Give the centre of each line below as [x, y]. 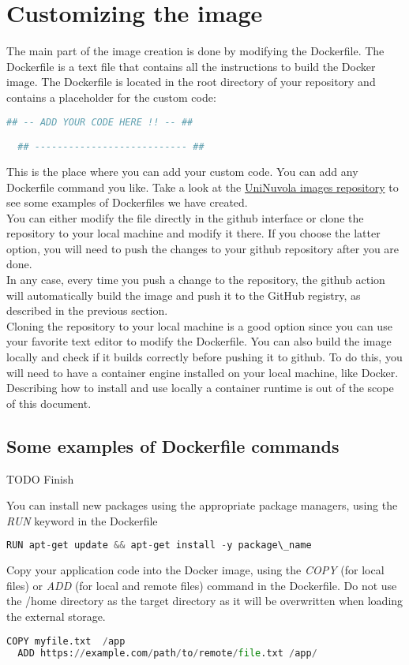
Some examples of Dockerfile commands [173, 445]
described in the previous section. [87, 310]
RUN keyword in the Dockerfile [82, 520]
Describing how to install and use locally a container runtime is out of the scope [200, 388]
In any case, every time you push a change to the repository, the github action [196, 280]
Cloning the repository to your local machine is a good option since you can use [199, 325]
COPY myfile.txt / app [66, 641]
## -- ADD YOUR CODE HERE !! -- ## [100, 122]
